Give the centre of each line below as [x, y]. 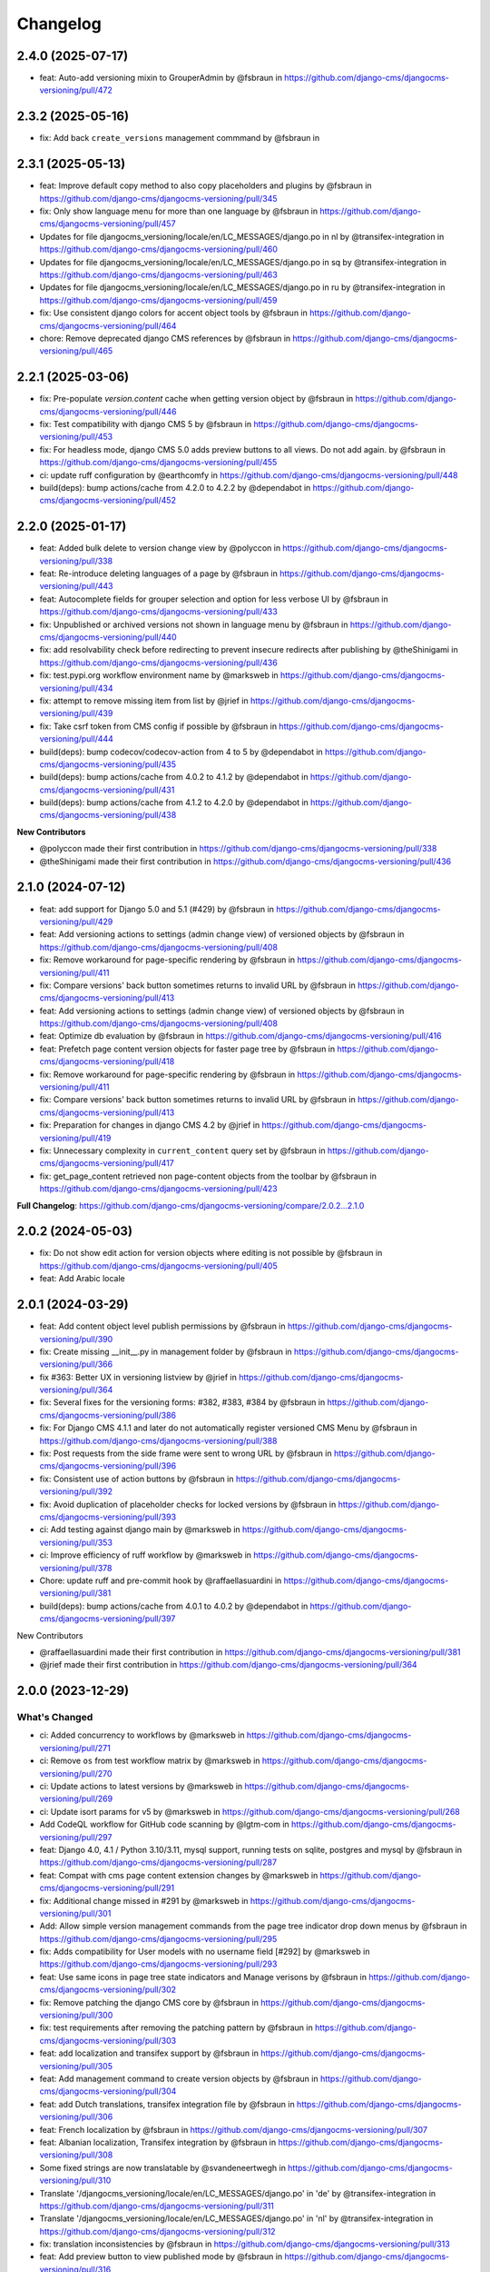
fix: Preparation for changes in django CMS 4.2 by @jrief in [150, 1125]
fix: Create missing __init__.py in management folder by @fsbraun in [166, 1351]
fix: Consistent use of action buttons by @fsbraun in [137, 1479]
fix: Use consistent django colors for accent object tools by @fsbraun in [174, 313]
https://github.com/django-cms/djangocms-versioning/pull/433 [159, 612]
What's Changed [55, 1718]
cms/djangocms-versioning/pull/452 [108, 501]
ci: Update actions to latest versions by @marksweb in [141, 1787]
